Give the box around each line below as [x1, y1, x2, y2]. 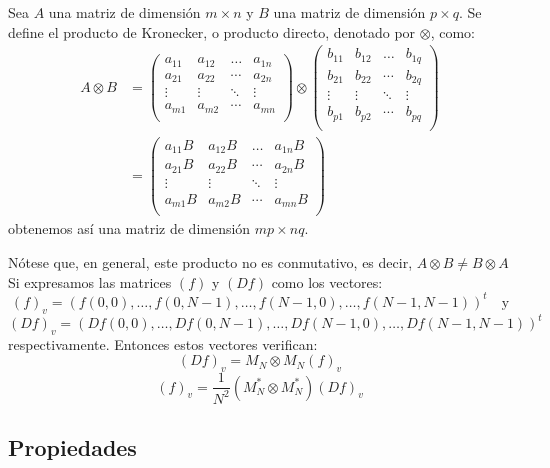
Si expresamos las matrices [8, 271, 172, 292]
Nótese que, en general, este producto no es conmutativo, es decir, [8, 252, 413, 273]
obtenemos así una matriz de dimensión [8, 218, 251, 239]
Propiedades [8, 432, 137, 462]
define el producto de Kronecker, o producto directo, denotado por [8, 21, 416, 42]
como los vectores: [271, 271, 383, 292]
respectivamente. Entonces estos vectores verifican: [8, 333, 318, 354]
